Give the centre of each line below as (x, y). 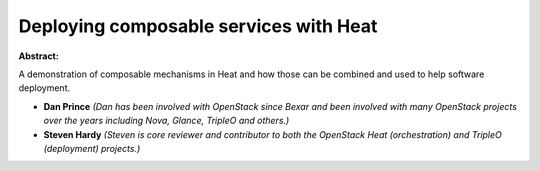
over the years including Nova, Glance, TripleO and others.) (166, 121)
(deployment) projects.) (92, 148)
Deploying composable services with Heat (198, 26)
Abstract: (38, 56)
